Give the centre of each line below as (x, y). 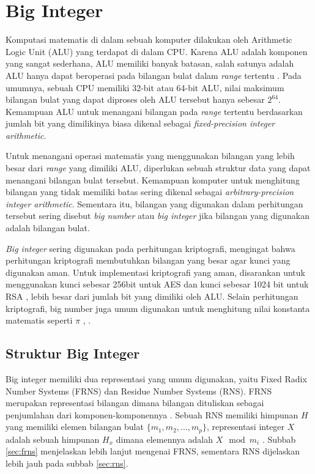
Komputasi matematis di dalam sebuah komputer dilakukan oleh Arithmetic (149, 39)
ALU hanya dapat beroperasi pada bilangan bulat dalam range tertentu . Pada (154, 75)
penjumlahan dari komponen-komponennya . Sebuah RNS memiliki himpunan (152, 414)
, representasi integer (246, 427)
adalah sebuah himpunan (53, 439)
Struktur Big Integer (73, 353)
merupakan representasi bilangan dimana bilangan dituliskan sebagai (135, 403)
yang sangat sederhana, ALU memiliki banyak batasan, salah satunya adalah (150, 63)
